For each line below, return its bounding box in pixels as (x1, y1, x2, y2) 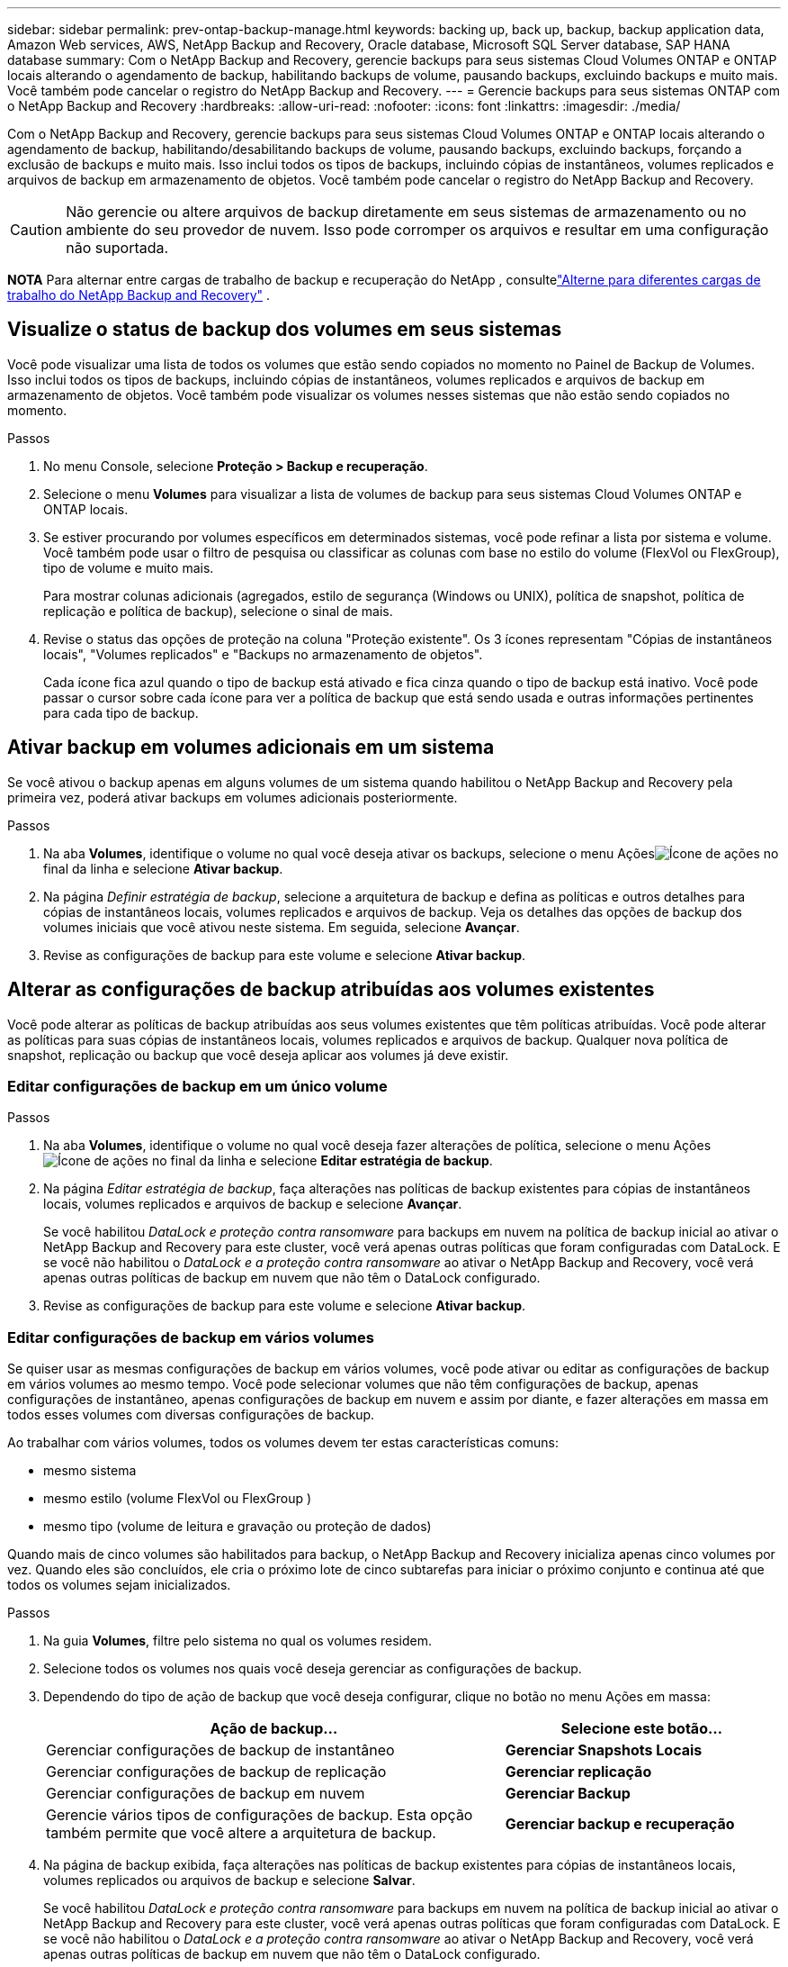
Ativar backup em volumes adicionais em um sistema (7, 736, 495, 759)
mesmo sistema (43, 1463, 137, 1479)
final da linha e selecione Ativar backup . (43, 860, 283, 876)
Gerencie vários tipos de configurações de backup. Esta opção (46, 1806, 473, 1825)
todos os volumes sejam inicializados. (7, 1577, 231, 1593)
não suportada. (66, 239, 169, 257)
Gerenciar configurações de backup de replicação (46, 1763, 387, 1781)
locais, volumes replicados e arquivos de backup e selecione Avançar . (43, 1196, 462, 1212)
